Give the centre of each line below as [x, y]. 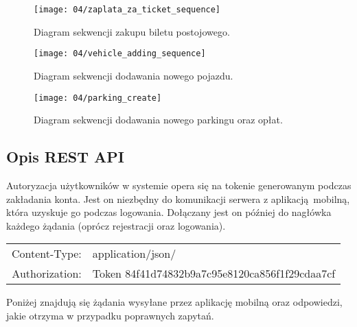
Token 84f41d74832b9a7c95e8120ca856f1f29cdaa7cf [214, 274]
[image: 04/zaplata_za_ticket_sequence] [127, 10]
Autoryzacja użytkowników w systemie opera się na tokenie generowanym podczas [179, 185]
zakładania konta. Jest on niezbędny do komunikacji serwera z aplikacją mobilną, [178, 198]
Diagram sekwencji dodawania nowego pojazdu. [134, 75]
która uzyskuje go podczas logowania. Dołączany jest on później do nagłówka [169, 212]
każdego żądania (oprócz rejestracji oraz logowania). [116, 225]
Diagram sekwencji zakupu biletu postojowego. [132, 31]
